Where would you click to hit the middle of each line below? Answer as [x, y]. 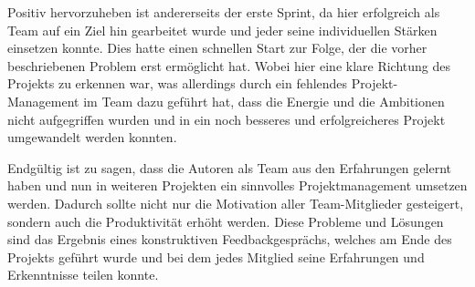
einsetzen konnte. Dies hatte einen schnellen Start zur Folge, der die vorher [217, 48]
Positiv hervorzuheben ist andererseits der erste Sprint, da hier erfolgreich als [224, 12]
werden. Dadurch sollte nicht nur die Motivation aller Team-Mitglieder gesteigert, [236, 203]
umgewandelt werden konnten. [92, 137]
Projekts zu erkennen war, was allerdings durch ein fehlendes [178, 83]
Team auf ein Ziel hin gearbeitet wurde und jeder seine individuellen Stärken [222, 30]
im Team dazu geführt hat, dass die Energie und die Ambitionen [264, 101]
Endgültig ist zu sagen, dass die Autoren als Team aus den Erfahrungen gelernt [229, 167]
